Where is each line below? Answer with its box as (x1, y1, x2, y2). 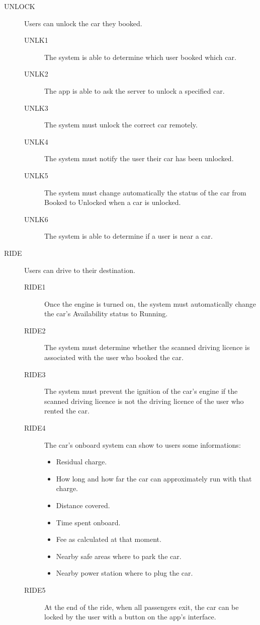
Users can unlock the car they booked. (24, 18, 142, 28)
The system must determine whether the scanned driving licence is (44, 342, 250, 353)
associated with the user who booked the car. (44, 352, 184, 363)
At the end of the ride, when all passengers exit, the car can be (44, 601, 239, 612)
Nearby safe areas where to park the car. (56, 550, 182, 561)
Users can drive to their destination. (24, 264, 135, 275)
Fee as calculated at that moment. (56, 534, 161, 544)
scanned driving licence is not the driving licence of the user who (44, 395, 244, 406)
